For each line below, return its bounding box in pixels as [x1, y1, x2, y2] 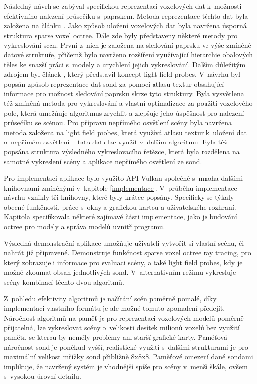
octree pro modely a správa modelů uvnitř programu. [4, 221, 165, 232]
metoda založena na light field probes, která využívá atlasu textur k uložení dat [4, 127, 247, 137]
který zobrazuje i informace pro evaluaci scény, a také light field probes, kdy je [4, 257, 243, 267]
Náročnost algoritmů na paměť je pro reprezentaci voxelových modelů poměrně [4, 312, 244, 323]
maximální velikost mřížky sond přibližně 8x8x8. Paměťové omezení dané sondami [4, 351, 253, 362]
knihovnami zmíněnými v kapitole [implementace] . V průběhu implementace [4, 182, 237, 192]
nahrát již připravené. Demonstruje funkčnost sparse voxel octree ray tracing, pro [4, 247, 251, 258]
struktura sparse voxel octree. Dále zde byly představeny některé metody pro [4, 30, 238, 40]
